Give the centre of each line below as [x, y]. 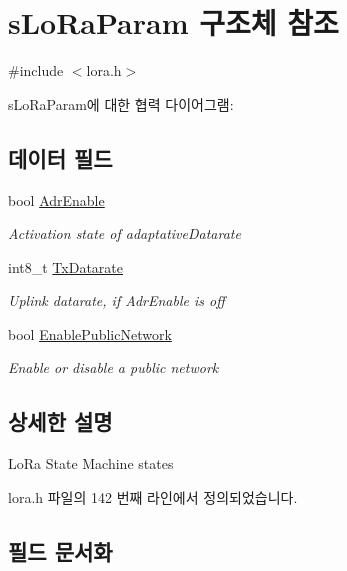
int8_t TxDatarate [65, 266]
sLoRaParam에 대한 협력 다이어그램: [121, 103]
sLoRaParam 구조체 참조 [173, 22]
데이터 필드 [60, 157]
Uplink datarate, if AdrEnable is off [116, 300]
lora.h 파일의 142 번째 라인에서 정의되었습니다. [153, 496]
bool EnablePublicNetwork [90, 333]
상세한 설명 [60, 421]
